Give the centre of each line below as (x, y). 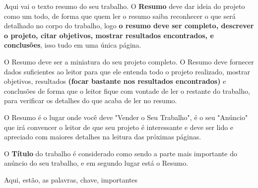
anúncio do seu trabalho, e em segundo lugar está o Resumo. (96, 163)
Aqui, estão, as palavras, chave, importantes (71, 179)
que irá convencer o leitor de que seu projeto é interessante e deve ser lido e (119, 127)
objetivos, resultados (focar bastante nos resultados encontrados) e (115, 81)
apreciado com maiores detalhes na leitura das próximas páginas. (103, 137)
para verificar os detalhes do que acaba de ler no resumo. (91, 100)
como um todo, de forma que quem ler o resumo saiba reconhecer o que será (120, 16)
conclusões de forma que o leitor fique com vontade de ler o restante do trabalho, (127, 91)
